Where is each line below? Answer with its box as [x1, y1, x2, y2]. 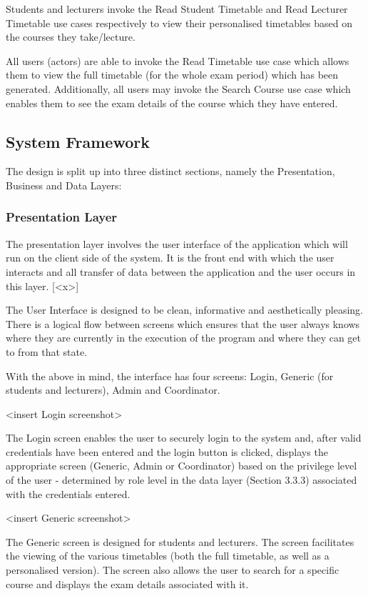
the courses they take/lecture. [6, 29, 136, 44]
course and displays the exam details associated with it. [6, 576, 249, 591]
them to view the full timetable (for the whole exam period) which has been [6, 67, 339, 82]
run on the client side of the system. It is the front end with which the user [6, 250, 334, 265]
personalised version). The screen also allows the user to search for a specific [6, 562, 339, 577]
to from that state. [6, 344, 88, 359]
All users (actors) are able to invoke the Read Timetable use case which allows [6, 53, 349, 68]
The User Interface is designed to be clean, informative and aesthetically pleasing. [6, 302, 363, 317]
